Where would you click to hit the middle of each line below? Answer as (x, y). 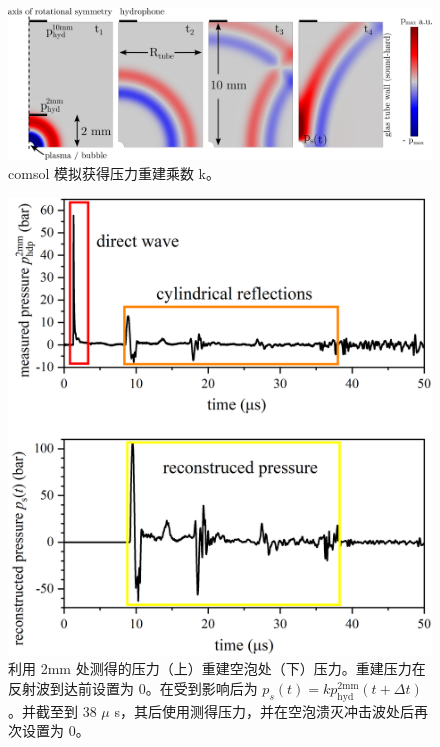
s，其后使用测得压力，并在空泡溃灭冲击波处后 (264, 710)
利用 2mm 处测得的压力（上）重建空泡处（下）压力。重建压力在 (217, 668)
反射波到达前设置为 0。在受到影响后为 (133, 687)
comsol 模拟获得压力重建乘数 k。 (114, 173)
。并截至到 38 (52, 710)
